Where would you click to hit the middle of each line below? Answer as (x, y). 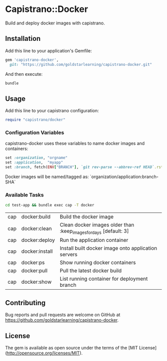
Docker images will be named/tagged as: (47, 177)
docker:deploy (38, 240)
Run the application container (94, 240)
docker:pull (35, 271)
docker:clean (37, 228)
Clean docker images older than (97, 225)
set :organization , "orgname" (37, 158)
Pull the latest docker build (90, 271)
